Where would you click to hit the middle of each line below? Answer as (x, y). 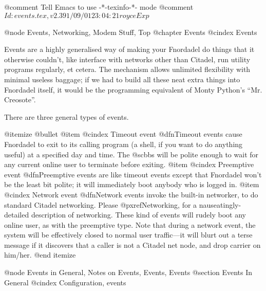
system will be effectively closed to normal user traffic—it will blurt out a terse (128, 235)
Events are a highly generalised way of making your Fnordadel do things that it (129, 49)
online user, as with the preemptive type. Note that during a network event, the (130, 224)
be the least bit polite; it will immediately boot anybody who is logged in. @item (132, 184)
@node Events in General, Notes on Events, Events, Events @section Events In (128, 272)
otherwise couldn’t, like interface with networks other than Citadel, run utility (127, 59)
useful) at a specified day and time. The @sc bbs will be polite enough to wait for (131, 154)
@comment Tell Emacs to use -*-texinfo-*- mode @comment (99, 7)
